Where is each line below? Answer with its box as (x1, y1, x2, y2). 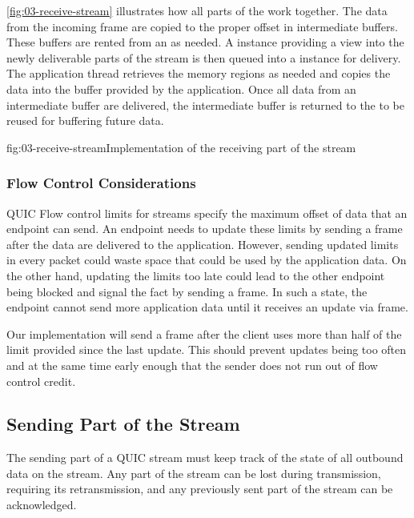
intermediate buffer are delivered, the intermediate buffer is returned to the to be (6, 96, 404, 113)
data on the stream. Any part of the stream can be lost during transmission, (6, 464, 381, 481)
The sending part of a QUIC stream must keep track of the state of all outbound (6, 449, 404, 466)
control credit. (6, 372, 76, 389)
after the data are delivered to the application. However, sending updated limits (6, 235, 399, 252)
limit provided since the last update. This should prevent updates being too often (6, 341, 407, 358)
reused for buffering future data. (6, 112, 164, 129)
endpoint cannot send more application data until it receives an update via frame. (6, 299, 408, 315)
